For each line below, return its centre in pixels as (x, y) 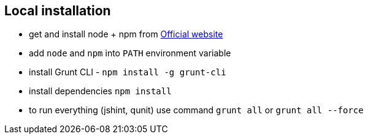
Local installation (58, 11)
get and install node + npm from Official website (126, 34)
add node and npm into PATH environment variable (130, 53)
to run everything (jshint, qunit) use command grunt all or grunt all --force (196, 110)
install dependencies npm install (100, 91)
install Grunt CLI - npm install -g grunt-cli (128, 72)
